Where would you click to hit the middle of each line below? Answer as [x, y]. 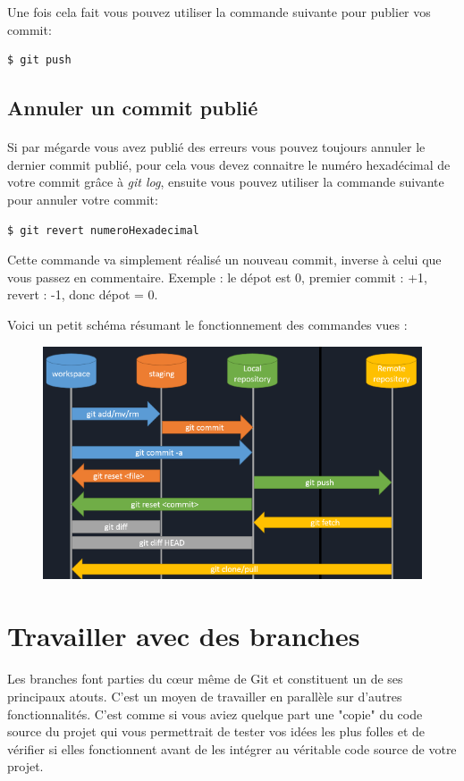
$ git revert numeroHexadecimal [103, 230]
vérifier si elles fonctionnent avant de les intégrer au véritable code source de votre [232, 748]
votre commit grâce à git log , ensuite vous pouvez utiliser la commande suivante [226, 182]
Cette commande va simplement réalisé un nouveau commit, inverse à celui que [224, 260]
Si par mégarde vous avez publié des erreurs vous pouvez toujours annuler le [216, 147]
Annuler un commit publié [133, 108]
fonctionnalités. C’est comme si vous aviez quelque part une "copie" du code [215, 714]
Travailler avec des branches [184, 635]
